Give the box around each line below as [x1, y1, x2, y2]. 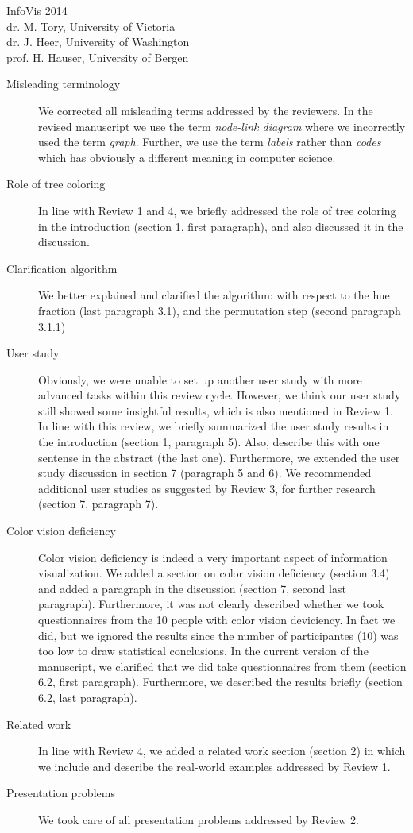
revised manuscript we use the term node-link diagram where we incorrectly [38, 118, 406, 134]
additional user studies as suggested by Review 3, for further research [38, 480, 376, 496]
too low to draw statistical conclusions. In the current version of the [38, 642, 369, 659]
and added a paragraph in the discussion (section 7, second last [38, 580, 346, 596]
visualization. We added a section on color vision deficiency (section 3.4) [38, 565, 390, 581]
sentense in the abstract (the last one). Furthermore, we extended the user [38, 449, 400, 465]
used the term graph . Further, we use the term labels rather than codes [38, 133, 381, 150]
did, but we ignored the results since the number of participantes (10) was [38, 627, 399, 643]
